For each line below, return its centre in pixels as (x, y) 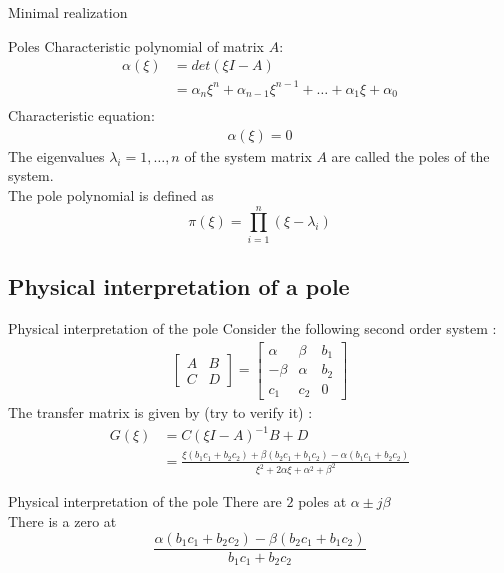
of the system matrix (248, 155)
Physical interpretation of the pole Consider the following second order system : (252, 327)
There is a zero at (62, 521)
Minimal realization (68, 12)
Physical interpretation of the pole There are (145, 501)
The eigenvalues (56, 155)
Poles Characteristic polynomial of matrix (136, 45)
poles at (322, 501)
